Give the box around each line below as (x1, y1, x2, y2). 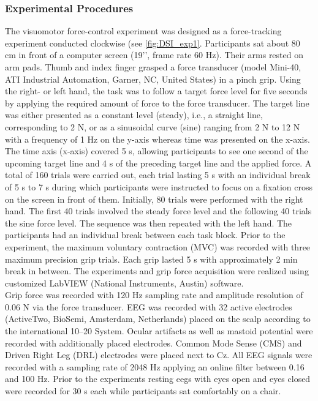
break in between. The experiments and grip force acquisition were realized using (5, 264, 309, 277)
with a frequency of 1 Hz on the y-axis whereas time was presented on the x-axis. (5, 132, 310, 145)
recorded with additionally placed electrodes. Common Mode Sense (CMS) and (5, 336, 302, 349)
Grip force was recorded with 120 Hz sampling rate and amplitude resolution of (5, 288, 303, 301)
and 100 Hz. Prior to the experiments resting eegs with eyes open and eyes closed (5, 372, 311, 385)
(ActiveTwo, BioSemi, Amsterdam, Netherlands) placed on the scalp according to (5, 312, 311, 325)
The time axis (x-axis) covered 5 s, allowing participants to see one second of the (5, 144, 308, 157)
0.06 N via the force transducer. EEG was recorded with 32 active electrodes (5, 300, 292, 313)
